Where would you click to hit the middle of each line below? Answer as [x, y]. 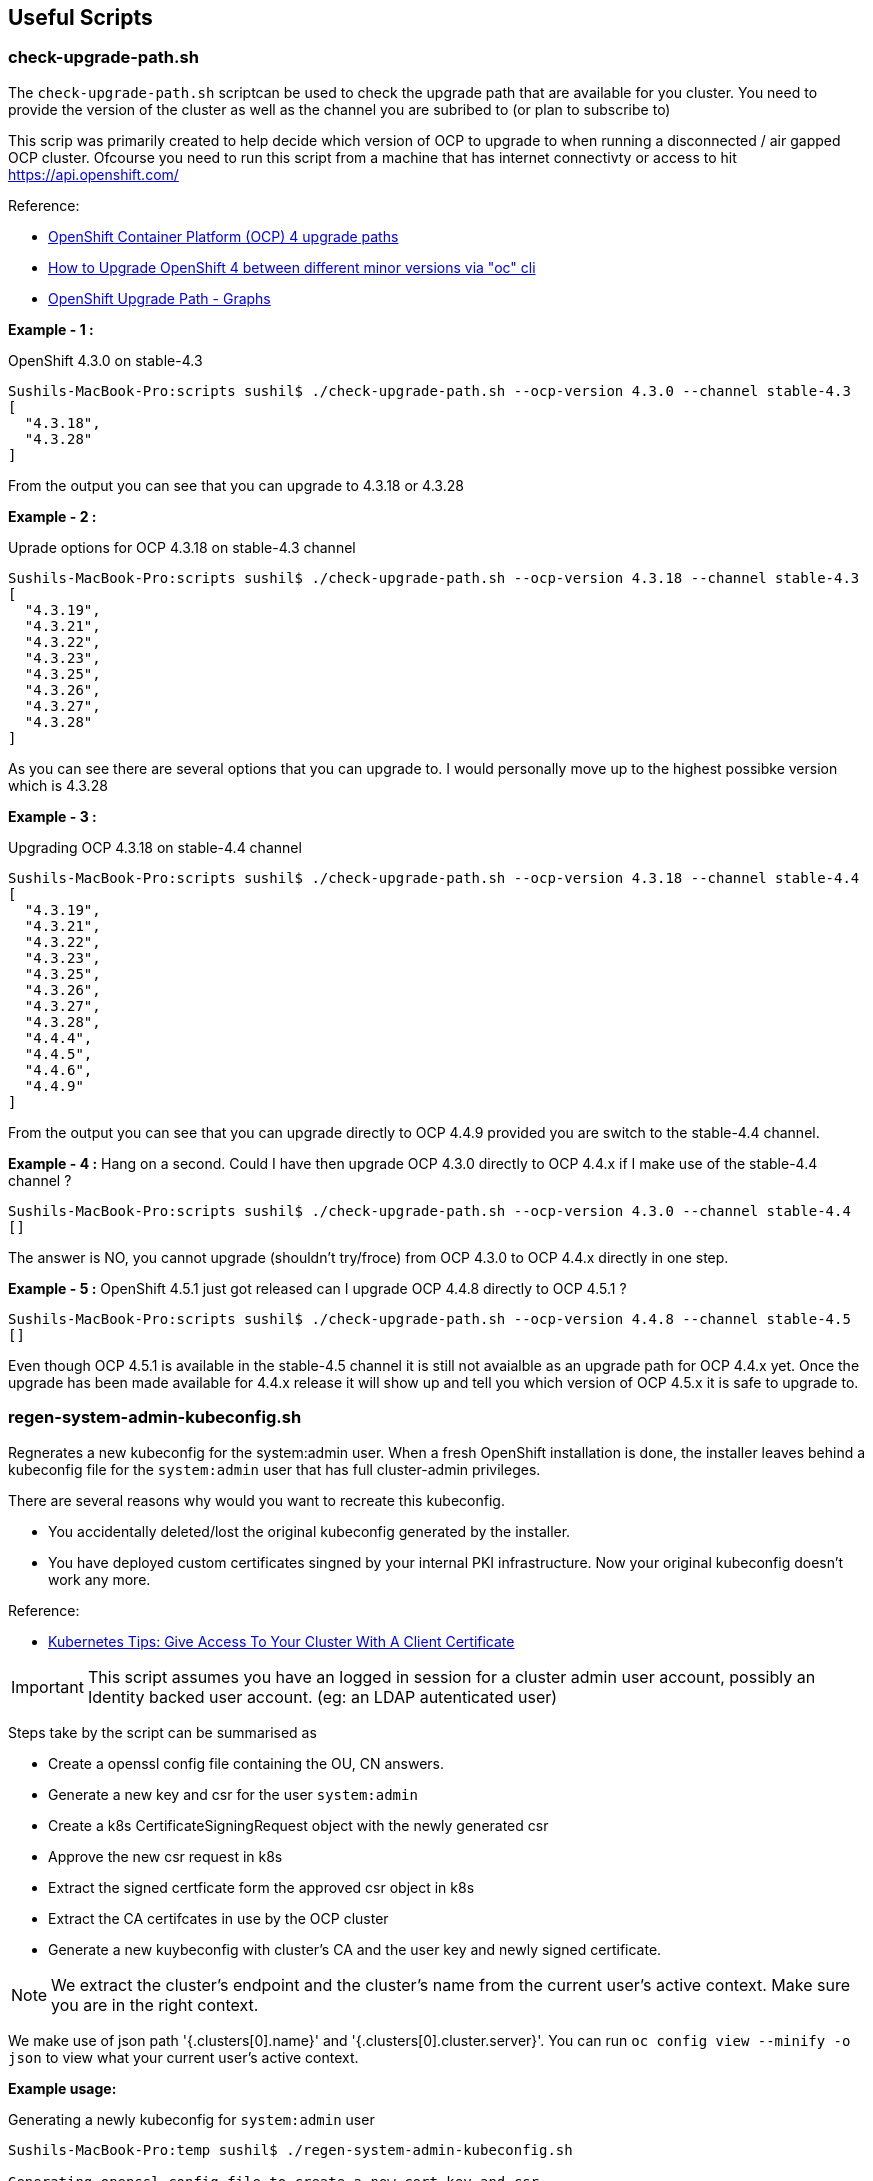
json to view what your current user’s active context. [183, 2057]
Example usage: [62, 2088]
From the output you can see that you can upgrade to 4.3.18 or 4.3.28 [236, 485]
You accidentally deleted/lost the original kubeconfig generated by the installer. [309, 1531]
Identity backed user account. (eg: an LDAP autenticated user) [322, 1696]
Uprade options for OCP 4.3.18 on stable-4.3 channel [182, 547]
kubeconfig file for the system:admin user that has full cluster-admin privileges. [274, 1469]
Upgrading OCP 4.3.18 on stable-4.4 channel [155, 847]
